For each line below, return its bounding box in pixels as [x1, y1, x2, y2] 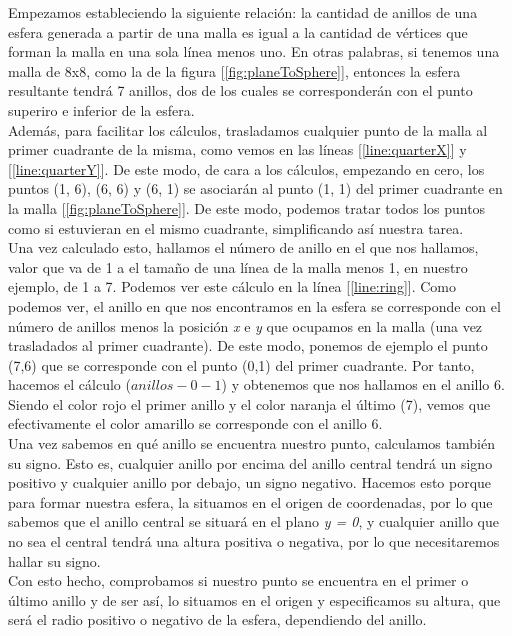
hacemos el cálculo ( [8, 374, 131, 395]
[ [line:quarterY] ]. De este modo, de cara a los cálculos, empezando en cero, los [8, 158, 485, 179]
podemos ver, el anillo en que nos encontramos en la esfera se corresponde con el [8, 295, 501, 316]
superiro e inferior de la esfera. [8, 99, 195, 120]
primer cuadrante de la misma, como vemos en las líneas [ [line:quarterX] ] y [8, 139, 467, 160]
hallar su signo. [8, 550, 101, 571]
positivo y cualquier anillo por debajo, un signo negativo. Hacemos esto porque [8, 472, 492, 493]
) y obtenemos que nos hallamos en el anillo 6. [221, 374, 505, 395]
